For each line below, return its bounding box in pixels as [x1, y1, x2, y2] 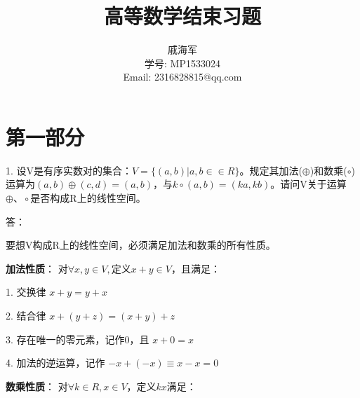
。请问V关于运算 [270, 177, 347, 191]
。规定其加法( [239, 163, 302, 177]
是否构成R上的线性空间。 [30, 191, 146, 205]
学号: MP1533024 [145, 55, 220, 70]
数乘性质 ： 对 [6, 378, 68, 393]
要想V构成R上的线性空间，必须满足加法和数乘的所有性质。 [6, 238, 276, 252]
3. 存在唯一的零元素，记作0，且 [6, 331, 149, 346]
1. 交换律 [6, 284, 46, 299]
